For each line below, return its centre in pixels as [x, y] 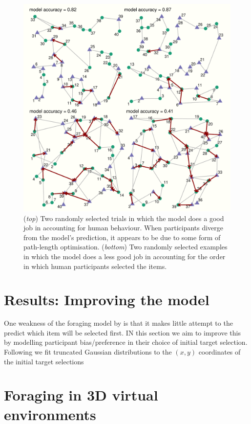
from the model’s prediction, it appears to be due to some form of [122, 237]
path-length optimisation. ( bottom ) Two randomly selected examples [125, 247]
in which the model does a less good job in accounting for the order [125, 256]
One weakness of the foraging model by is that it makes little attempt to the [118, 323]
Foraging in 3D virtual [81, 395]
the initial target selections [44, 361]
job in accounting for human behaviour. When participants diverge [124, 228]
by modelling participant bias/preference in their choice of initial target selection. [126, 342]
